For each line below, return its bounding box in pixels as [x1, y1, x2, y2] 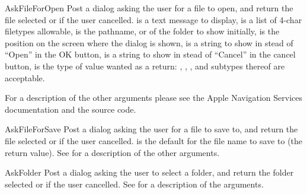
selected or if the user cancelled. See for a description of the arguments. [5, 177, 264, 190]
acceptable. [5, 71, 45, 84]
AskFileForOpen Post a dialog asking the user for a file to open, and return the [5, 2, 293, 14]
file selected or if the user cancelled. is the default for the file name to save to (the [5, 134, 303, 147]
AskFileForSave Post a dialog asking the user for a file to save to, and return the [5, 123, 298, 135]
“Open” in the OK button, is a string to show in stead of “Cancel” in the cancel [5, 48, 296, 61]
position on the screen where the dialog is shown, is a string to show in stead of [5, 36, 293, 49]
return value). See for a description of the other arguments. [5, 146, 220, 158]
